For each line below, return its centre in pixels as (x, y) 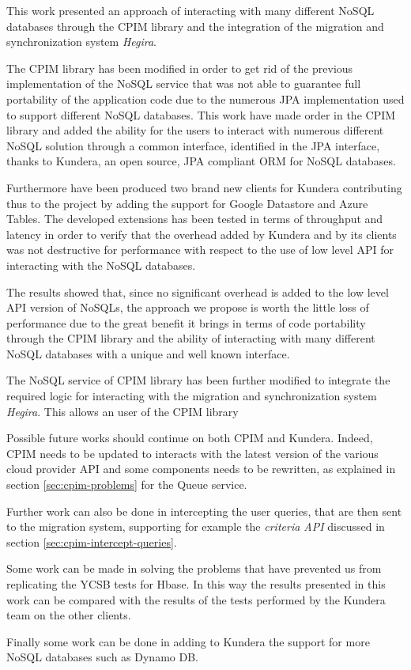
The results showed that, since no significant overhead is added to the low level (198, 291)
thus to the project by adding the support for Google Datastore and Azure (187, 203)
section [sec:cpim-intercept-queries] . (92, 541)
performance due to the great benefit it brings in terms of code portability (186, 322)
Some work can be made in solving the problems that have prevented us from (194, 568)
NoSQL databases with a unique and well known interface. (148, 353)
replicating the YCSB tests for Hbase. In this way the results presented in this (196, 584)
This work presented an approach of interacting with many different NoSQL (190, 10)
